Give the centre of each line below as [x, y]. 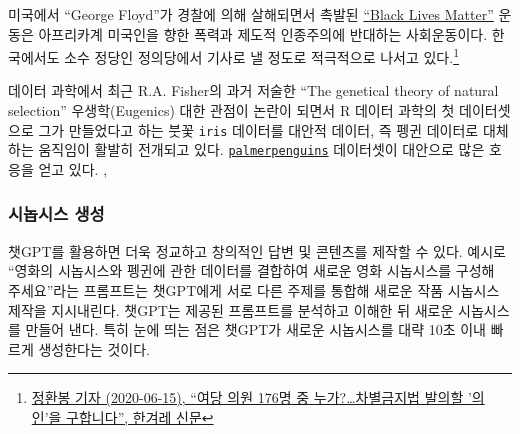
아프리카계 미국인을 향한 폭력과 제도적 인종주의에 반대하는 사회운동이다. [263, 33]
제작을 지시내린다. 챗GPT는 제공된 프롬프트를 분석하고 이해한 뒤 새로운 [231, 309]
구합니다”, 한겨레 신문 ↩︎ [140, 416]
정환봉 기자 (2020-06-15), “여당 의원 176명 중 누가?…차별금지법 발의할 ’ [251, 397]
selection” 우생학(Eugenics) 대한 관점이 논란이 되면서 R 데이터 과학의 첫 [231, 110]
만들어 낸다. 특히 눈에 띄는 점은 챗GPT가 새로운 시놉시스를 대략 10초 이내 [255, 329]
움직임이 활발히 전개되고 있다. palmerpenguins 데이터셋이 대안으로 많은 [261, 149]
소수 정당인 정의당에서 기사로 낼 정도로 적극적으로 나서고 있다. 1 [261, 55]
